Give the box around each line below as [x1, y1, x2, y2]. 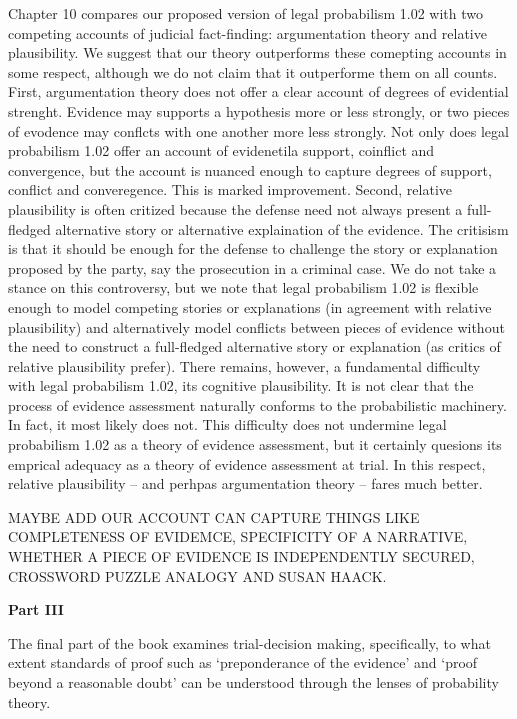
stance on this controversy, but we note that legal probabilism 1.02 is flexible [8, 277, 479, 298]
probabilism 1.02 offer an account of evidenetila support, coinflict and [8, 140, 435, 161]
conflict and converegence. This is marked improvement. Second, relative [8, 179, 452, 200]
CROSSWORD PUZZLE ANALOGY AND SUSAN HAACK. [8, 565, 387, 586]
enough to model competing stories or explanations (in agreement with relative [8, 296, 492, 317]
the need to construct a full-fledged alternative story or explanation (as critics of [8, 336, 501, 357]
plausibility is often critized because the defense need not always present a [8, 198, 463, 219]
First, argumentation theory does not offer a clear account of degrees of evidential [8, 81, 509, 102]
